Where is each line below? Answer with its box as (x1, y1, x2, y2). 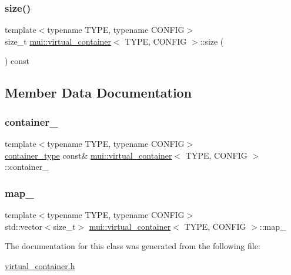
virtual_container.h (5, 259, 75, 271)
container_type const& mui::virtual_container (5, 149, 172, 161)
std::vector (5, 220, 42, 232)
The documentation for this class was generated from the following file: (5, 240, 260, 252)
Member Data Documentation (5, 83, 192, 102)
